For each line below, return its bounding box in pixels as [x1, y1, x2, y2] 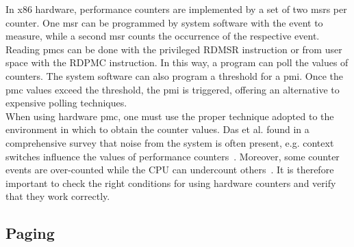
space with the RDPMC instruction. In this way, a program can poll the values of [5, 55, 349, 70]
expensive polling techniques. [5, 96, 127, 110]
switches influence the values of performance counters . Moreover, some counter [5, 149, 340, 163]
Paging [5, 222, 55, 244]
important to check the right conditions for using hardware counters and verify [5, 175, 336, 190]
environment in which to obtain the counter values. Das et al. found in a [5, 122, 309, 136]
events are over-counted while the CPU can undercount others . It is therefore [5, 162, 334, 177]
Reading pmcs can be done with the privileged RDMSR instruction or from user [5, 42, 342, 56]
